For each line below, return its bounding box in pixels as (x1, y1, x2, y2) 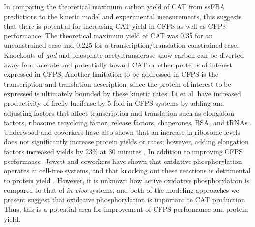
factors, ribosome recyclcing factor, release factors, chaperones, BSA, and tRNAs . (4, 117, 252, 128)
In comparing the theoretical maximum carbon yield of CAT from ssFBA (4, 1, 225, 11)
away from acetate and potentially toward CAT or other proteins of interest (4, 59, 232, 69)
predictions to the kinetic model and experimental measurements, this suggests (4, 11, 242, 21)
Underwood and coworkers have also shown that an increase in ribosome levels (4, 127, 241, 137)
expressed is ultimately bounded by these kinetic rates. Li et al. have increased (4, 88, 241, 98)
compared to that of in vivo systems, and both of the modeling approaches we (4, 185, 239, 195)
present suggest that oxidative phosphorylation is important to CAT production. (4, 194, 247, 204)
